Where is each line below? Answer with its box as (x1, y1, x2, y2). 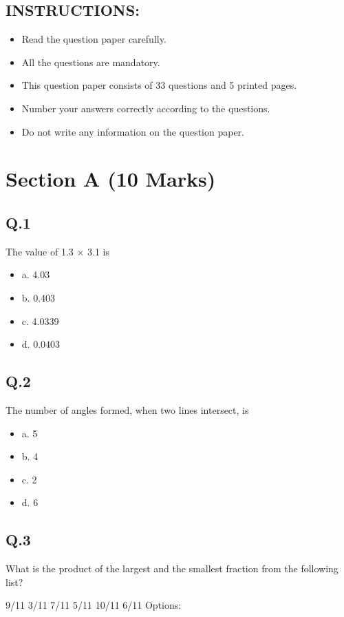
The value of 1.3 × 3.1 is (6, 244, 109, 258)
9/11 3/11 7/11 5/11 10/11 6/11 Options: (6, 598, 182, 612)
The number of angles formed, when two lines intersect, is (6, 402, 249, 417)
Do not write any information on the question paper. (21, 124, 244, 138)
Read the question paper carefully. (21, 32, 166, 46)
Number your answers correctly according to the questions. (21, 101, 270, 115)
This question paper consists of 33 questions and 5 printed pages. (21, 78, 297, 92)
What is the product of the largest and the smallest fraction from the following (6, 561, 338, 576)
